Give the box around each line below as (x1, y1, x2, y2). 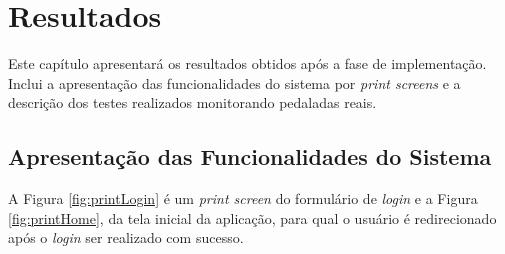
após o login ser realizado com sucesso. (8, 227, 244, 248)
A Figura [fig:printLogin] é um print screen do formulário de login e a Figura (8, 188, 478, 209)
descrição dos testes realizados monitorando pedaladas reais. (8, 92, 377, 113)
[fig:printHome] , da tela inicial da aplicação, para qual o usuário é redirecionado (8, 207, 497, 228)
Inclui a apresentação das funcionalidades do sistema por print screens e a (8, 72, 461, 93)
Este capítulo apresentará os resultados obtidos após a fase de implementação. (8, 53, 487, 74)
